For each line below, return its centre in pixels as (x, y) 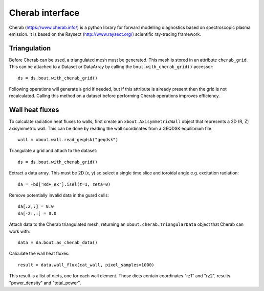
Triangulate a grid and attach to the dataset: (53, 151)
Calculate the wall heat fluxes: (39, 254)
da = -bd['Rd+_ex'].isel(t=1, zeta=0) (64, 184)
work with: (20, 231)
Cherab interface (44, 13)
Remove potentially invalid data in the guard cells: (59, 195)
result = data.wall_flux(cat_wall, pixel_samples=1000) (86, 265)
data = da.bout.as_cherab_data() (58, 242)
